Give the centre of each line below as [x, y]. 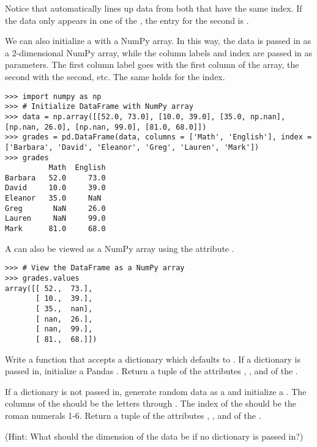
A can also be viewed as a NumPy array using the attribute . [120, 248]
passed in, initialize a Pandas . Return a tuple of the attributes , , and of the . [151, 371]
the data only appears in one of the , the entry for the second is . [127, 20]
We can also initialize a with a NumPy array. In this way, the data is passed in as [158, 41]
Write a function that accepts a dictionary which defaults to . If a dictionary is [153, 359]
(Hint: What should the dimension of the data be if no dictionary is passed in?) [154, 436]
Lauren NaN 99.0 [55, 219]
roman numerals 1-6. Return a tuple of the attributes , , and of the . [133, 415]
